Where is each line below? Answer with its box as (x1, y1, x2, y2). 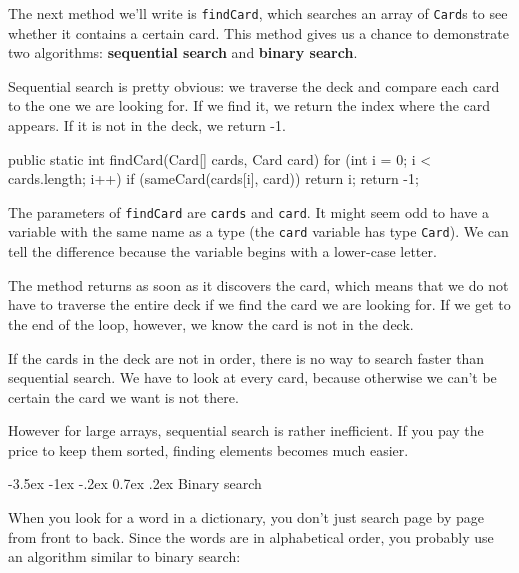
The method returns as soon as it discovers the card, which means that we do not (8, 274, 509, 295)
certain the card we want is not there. (8, 386, 239, 407)
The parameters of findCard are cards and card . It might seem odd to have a (8, 201, 489, 222)
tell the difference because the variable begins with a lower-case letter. (8, 241, 437, 262)
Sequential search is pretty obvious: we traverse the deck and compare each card (8, 75, 500, 96)
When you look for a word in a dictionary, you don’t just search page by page (8, 507, 484, 528)
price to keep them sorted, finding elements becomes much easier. (8, 439, 409, 460)
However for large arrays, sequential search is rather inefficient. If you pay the (8, 420, 484, 441)
